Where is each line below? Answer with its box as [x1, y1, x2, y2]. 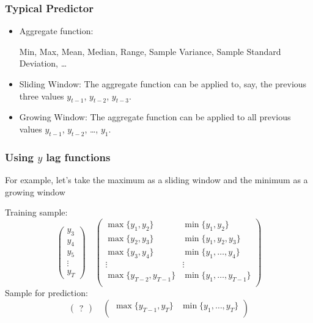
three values [19, 89, 64, 102]
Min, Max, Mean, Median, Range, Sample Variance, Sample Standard [19, 45, 281, 57]
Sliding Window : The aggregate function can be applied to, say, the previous [19, 78, 307, 90]
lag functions [46, 149, 111, 164]
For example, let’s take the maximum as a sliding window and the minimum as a [5, 173, 308, 186]
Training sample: [5, 206, 68, 219]
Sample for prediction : [5, 286, 88, 299]
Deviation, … [19, 57, 67, 70]
